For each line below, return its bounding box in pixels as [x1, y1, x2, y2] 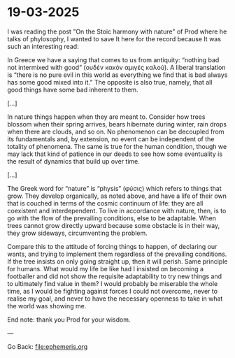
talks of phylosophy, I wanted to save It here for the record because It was [7, 34, 222, 43]
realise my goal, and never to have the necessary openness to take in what [7, 294, 223, 303]
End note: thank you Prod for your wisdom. [7, 315, 131, 324]
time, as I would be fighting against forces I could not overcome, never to [7, 287, 218, 295]
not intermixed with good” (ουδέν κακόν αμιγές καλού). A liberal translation [7, 63, 226, 71]
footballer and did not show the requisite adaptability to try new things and [7, 272, 222, 280]
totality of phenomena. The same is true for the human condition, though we [7, 142, 227, 150]
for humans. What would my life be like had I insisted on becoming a [7, 264, 204, 273]
